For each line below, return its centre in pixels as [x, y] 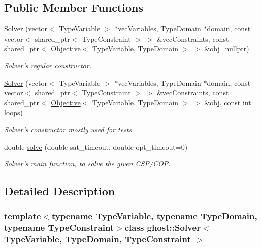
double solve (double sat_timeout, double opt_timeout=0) [96, 146]
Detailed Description [60, 191]
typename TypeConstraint [59, 227]
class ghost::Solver [162, 227]
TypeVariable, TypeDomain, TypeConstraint [97, 239]
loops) [14, 112]
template [23, 216]
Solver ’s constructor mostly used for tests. [69, 129]
